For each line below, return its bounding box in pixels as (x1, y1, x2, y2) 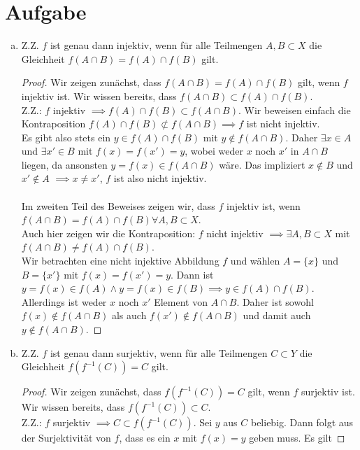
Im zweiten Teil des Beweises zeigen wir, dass (21, 198, 215, 213)
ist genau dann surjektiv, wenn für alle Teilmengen (50, 345, 268, 360)
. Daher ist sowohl (236, 294, 314, 309)
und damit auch (243, 308, 311, 323)
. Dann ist (171, 267, 214, 281)
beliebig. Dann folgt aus (250, 415, 354, 430)
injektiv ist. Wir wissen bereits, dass (21, 88, 177, 103)
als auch (111, 308, 147, 323)
